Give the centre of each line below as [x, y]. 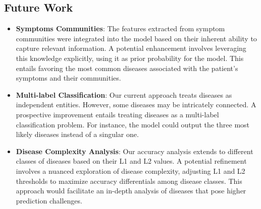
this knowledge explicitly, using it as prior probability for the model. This [130, 58]
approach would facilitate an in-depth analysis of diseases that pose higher [131, 191]
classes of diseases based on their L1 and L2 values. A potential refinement [131, 161]
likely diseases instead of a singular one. [77, 134]
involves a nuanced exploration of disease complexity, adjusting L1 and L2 [130, 170]
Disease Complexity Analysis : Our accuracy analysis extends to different [135, 151]
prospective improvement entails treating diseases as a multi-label [117, 114]
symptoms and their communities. [68, 78]
